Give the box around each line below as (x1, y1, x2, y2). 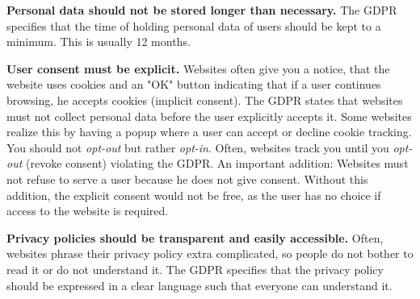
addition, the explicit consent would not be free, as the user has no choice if (6, 186, 381, 203)
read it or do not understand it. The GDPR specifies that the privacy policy (6, 260, 384, 277)
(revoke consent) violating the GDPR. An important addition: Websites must (25, 155, 409, 172)
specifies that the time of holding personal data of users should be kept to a (6, 17, 381, 34)
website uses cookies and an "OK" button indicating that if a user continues (6, 76, 381, 93)
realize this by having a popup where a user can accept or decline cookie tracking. (6, 123, 412, 140)
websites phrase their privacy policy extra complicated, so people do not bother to (6, 245, 414, 262)
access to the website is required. (6, 202, 169, 219)
